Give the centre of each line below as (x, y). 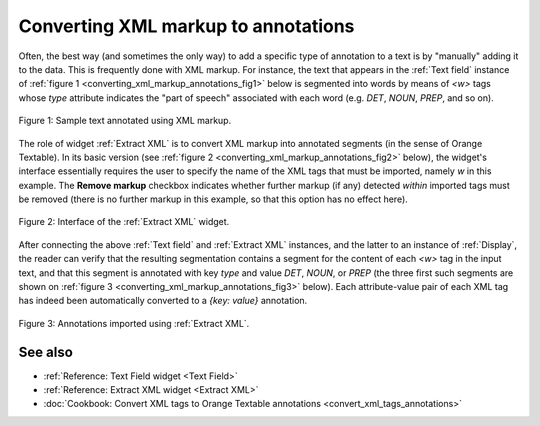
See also (46, 351)
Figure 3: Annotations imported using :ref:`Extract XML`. (134, 323)
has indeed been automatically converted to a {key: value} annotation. (163, 301)
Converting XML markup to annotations (186, 26)
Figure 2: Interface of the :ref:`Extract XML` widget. (124, 222)
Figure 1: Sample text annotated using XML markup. (125, 121)
